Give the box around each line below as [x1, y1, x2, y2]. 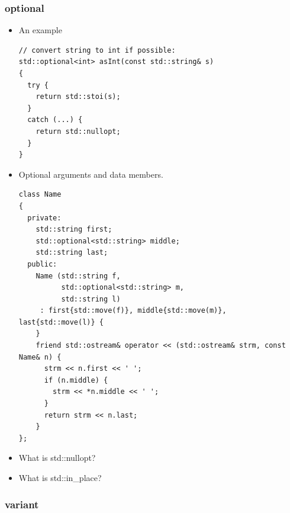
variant [5, 496, 39, 511]
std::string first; [36, 225, 112, 234]
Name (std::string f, [36, 271, 121, 280]
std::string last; [36, 248, 108, 257]
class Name [18, 190, 62, 199]
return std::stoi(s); [36, 92, 121, 101]
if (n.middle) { [44, 376, 108, 384]
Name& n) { [18, 352, 62, 361]
